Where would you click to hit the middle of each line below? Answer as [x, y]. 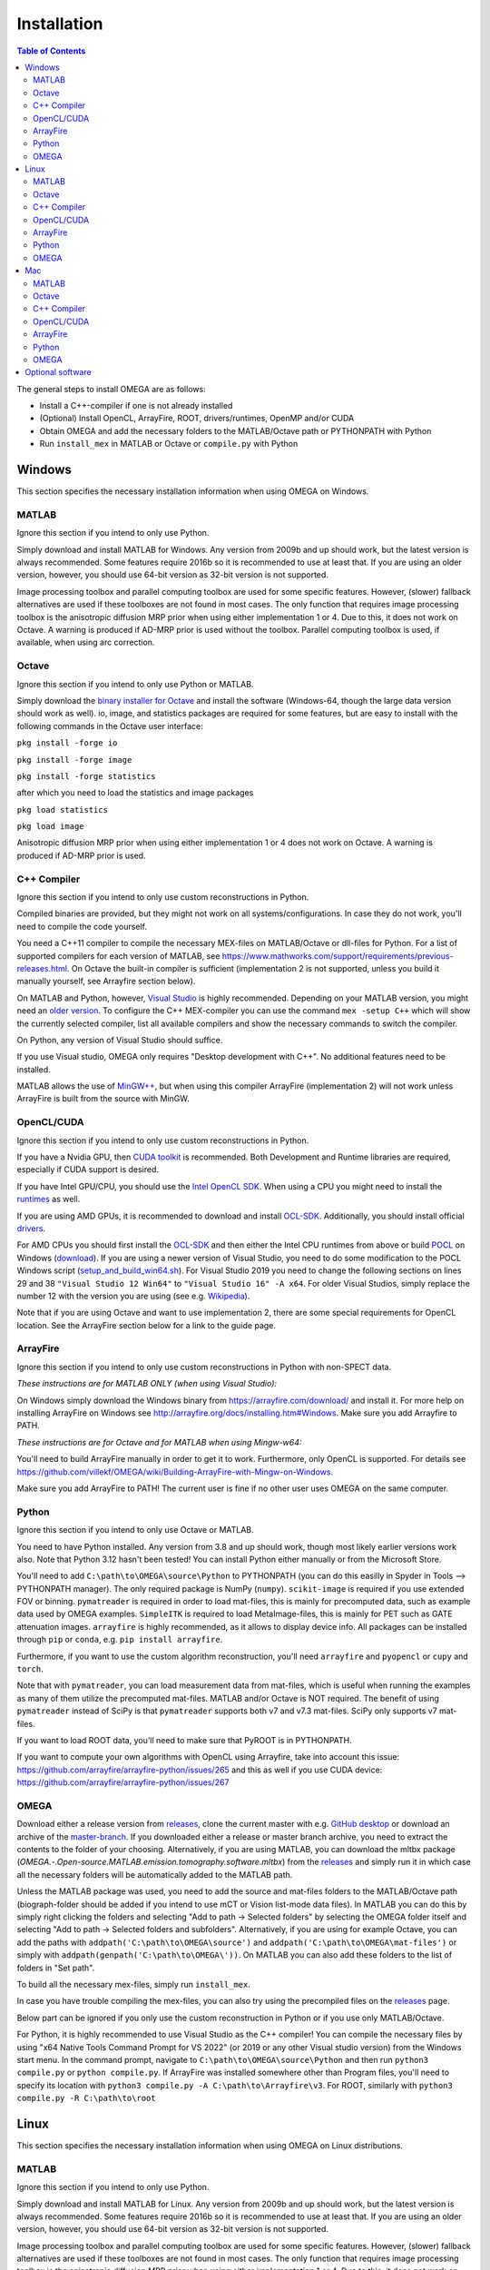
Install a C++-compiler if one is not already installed [136, 406]
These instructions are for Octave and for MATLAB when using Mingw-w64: [159, 1442]
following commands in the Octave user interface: [110, 725]
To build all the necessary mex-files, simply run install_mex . [134, 1984]
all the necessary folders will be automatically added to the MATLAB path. [155, 1874]
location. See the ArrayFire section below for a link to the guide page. [147, 1325]
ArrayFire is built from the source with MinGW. [103, 1099]
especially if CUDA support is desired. [88, 1170]
